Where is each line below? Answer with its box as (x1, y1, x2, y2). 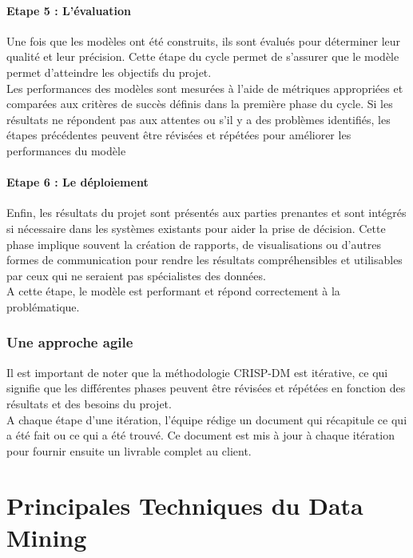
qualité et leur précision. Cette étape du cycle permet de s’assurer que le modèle (6, 48, 399, 65)
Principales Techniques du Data (6, 489, 363, 522)
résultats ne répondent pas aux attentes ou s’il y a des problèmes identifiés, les (6, 110, 391, 127)
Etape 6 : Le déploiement (6, 174, 149, 191)
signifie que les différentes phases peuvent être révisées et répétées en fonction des (6, 379, 406, 396)
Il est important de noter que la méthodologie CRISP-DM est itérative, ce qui (6, 363, 388, 380)
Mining (6, 520, 87, 553)
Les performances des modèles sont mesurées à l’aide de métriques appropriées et (6, 79, 403, 96)
